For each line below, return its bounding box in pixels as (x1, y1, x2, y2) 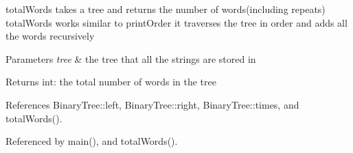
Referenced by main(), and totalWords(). (5, 134, 178, 148)
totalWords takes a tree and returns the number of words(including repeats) (5, 2, 326, 16)
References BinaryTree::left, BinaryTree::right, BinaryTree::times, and (5, 97, 299, 111)
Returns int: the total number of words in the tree (5, 74, 216, 89)
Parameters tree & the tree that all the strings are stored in (5, 51, 256, 66)
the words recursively (5, 29, 95, 43)
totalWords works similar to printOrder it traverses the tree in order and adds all (5, 15, 348, 29)
